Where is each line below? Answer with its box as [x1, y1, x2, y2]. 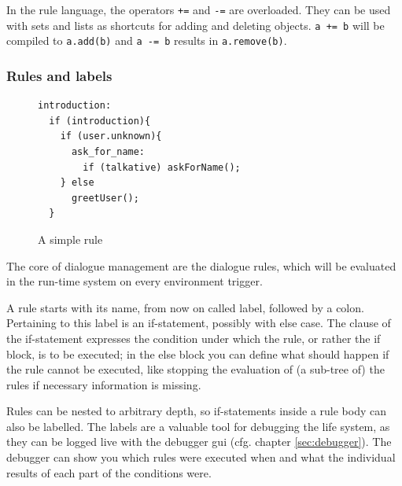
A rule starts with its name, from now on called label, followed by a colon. [6, 299, 364, 315]
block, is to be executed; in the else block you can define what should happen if [6, 345, 389, 362]
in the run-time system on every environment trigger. [6, 273, 263, 289]
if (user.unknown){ [60, 131, 162, 142]
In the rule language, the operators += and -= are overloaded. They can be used [6, 2, 391, 17]
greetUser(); [71, 192, 139, 204]
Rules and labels [6, 65, 112, 85]
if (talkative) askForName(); [83, 161, 241, 173]
